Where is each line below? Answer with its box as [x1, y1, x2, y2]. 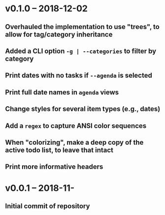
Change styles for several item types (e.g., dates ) [5, 105, 161, 113]
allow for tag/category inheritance [5, 30, 113, 38]
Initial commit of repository [5, 202, 90, 210]
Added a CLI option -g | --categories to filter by [5, 47, 157, 55]
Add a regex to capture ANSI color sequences [5, 122, 147, 130]
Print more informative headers [5, 163, 103, 171]
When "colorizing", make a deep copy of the [5, 138, 144, 147]
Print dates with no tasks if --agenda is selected [5, 71, 153, 80]
